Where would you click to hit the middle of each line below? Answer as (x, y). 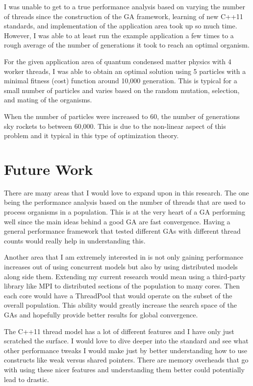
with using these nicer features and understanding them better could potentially (124, 369)
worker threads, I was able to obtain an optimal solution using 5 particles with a (125, 71)
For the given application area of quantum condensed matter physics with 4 (118, 61)
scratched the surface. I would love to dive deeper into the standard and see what (126, 341)
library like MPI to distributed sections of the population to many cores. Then (122, 286)
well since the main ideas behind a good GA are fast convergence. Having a (117, 221)
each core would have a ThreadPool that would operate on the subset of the (118, 295)
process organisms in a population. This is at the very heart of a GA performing (125, 212)
